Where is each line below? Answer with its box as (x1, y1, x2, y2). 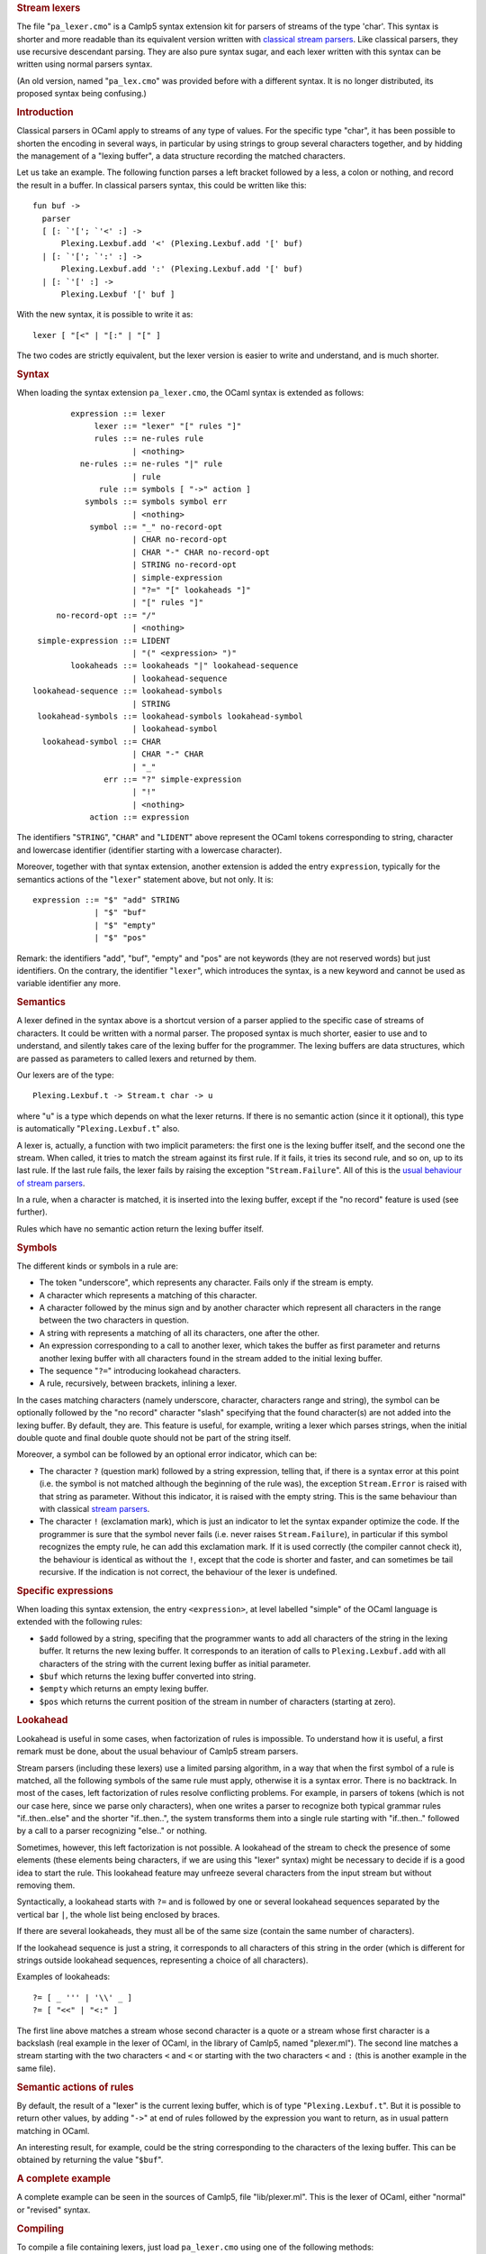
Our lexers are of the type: (16, 1069, 114, 1080)
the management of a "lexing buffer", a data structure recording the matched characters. (16, 151, 346, 161)
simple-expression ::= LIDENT (37, 636, 171, 646)
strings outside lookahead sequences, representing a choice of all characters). (16, 1955, 309, 1965)
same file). (16, 2063, 56, 2074)
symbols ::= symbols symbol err (84, 497, 228, 507)
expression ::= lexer (70, 408, 166, 418)
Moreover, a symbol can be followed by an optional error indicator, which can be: (16, 1449, 318, 1460)
